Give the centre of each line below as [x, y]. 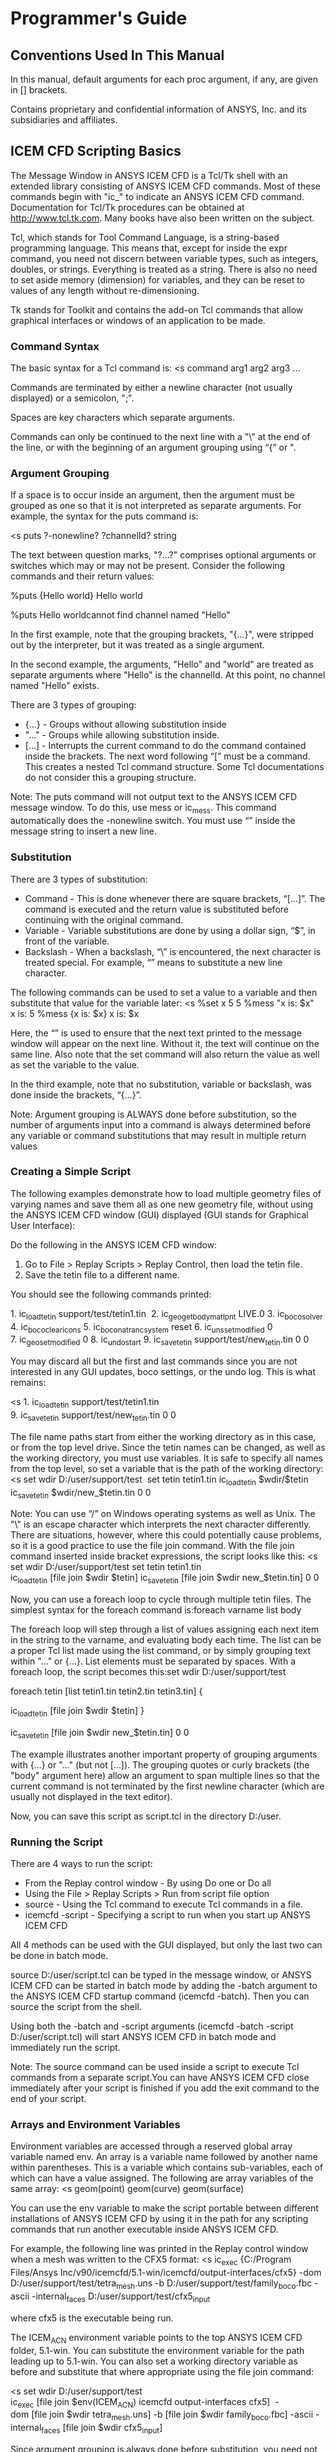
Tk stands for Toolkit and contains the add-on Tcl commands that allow [157, 309]
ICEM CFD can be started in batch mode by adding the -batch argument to [164, 1986]
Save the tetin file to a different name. [102, 1274]
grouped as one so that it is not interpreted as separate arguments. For [156, 506]
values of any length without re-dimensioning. [105, 290]
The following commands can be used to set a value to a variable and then [164, 992]
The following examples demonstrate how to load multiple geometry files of [166, 1193]
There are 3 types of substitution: [79, 879]
